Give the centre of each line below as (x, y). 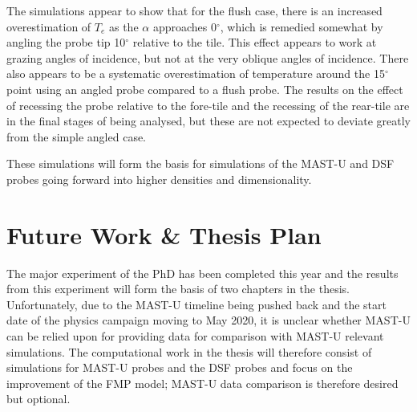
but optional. (38, 399)
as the (123, 26)
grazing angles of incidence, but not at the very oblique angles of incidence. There (208, 57)
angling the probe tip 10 (66, 42)
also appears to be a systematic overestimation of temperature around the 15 (196, 73)
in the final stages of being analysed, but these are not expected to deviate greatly (208, 121)
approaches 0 (184, 26)
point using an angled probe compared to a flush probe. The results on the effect (205, 89)
